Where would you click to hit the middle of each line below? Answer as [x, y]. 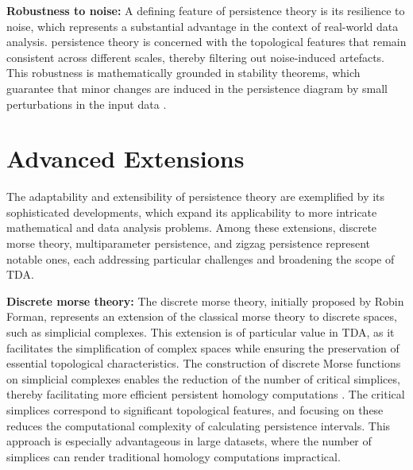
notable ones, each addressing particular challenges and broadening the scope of [201, 258]
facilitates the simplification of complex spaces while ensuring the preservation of [203, 347]
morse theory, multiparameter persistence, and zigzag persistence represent [189, 243]
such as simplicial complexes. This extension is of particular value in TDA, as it [201, 332]
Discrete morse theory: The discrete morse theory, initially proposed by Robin [205, 300]
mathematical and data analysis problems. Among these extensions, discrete [192, 227]
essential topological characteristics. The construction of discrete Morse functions [204, 363]
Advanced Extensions [125, 158]
